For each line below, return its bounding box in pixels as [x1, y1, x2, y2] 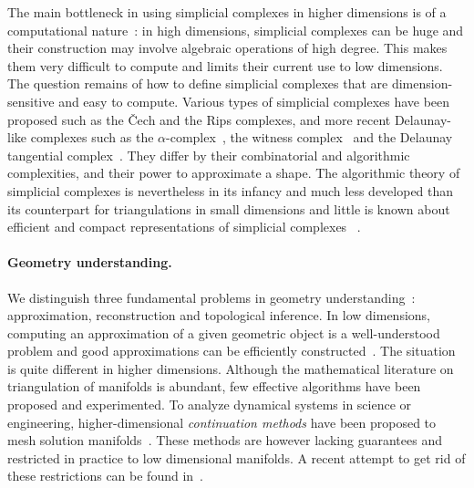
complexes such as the [30, 128, 154, 147]
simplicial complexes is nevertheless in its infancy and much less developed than [7, 181, 454, 200]
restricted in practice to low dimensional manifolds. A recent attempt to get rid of [7, 448, 466, 467]
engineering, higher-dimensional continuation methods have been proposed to [7, 412, 437, 431]
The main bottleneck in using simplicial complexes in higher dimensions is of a [7, 3, 447, 21]
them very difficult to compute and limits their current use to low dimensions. [7, 56, 443, 75]
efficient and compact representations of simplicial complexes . [7, 217, 361, 236]
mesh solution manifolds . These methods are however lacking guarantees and [7, 431, 442, 450]
